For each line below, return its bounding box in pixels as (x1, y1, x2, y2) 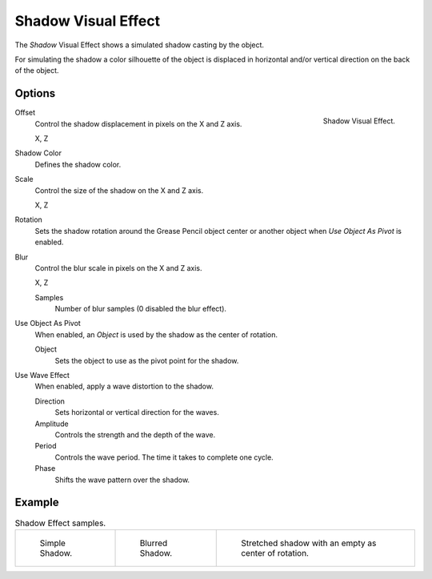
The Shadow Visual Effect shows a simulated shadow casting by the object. (14, 40, 264, 50)
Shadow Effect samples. (14, 517, 106, 529)
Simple (39, 537, 66, 549)
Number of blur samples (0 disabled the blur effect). (54, 304, 227, 314)
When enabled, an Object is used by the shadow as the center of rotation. (34, 329, 278, 340)
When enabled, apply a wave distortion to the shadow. (34, 381, 214, 392)
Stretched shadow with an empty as (241, 537, 377, 549)
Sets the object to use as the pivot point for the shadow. (54, 356, 239, 365)
